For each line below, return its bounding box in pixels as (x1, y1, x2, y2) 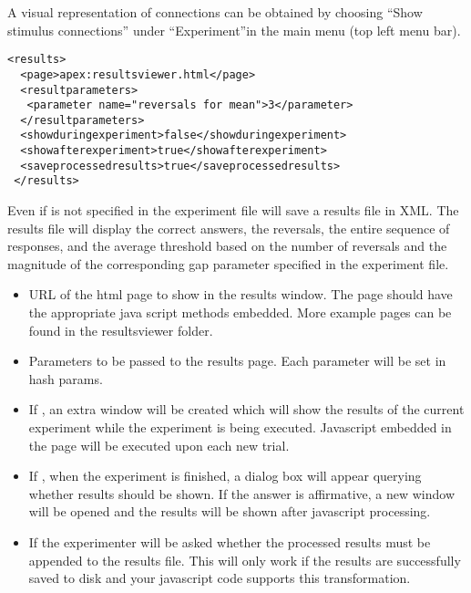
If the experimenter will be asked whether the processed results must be (28, 533, 431, 551)
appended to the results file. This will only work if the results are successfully (28, 550, 461, 569)
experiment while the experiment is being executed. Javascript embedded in (28, 418, 452, 437)
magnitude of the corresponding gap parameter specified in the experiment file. (7, 254, 449, 273)
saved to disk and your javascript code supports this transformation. (28, 568, 411, 588)
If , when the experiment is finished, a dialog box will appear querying (28, 466, 422, 485)
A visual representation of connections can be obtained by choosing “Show (7, 3, 423, 21)
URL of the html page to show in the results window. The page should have (28, 285, 453, 304)
